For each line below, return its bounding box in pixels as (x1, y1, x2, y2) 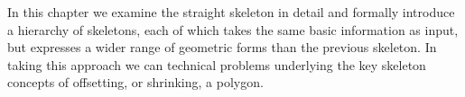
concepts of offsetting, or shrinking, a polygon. (7, 73, 264, 92)
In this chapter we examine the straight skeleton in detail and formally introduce (7, 3, 455, 21)
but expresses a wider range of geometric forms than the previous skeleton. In (7, 38, 437, 57)
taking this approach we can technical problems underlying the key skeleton (7, 55, 426, 74)
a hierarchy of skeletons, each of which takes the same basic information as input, (7, 20, 459, 39)
